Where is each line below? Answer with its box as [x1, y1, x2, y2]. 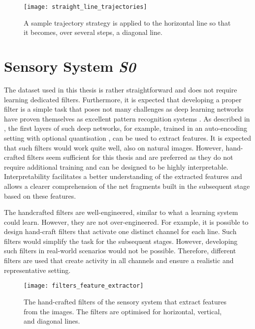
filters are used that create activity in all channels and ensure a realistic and [4, 255, 234, 266]
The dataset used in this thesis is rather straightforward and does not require [4, 84, 237, 94]
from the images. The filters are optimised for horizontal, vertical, [24, 306, 222, 316]
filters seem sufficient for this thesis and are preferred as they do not [27, 152, 233, 162]
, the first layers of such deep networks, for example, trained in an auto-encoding [4, 123, 248, 133]
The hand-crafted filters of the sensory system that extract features [24, 296, 227, 306]
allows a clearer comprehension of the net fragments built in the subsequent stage [4, 180, 250, 191]
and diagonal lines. [24, 316, 80, 326]
